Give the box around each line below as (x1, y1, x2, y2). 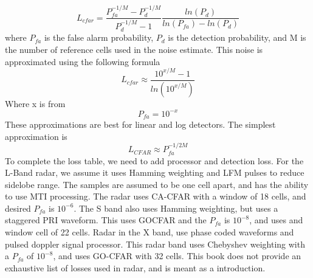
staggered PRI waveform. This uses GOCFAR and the (5, 214, 207, 226)
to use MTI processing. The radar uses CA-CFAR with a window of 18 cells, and (5, 190, 306, 203)
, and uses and (249, 214, 303, 226)
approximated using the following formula (5, 55, 160, 68)
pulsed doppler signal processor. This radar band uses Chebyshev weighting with (5, 237, 305, 250)
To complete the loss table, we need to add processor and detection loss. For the (5, 154, 304, 167)
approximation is (5, 130, 67, 142)
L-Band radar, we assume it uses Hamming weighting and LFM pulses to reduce (5, 166, 304, 179)
